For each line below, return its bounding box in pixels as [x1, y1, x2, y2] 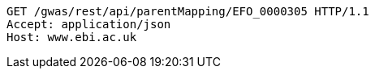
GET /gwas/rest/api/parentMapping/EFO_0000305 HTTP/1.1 [6, 5, 369, 18]
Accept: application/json [6, 18, 171, 31]
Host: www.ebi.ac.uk [6, 31, 137, 44]
